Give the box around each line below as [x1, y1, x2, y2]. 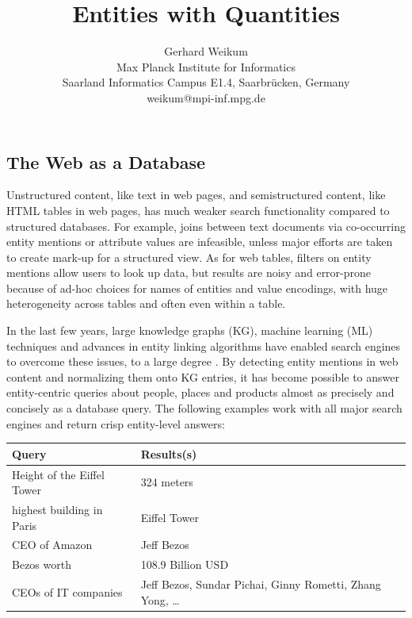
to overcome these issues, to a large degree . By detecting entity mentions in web [6, 353, 399, 370]
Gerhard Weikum [164, 43, 248, 59]
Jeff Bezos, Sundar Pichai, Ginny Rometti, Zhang [140, 576, 381, 593]
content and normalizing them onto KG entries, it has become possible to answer [6, 368, 400, 385]
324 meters [140, 474, 193, 490]
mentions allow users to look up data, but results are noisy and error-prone [6, 264, 372, 281]
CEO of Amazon [12, 536, 93, 553]
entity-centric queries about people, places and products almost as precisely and [6, 384, 395, 401]
